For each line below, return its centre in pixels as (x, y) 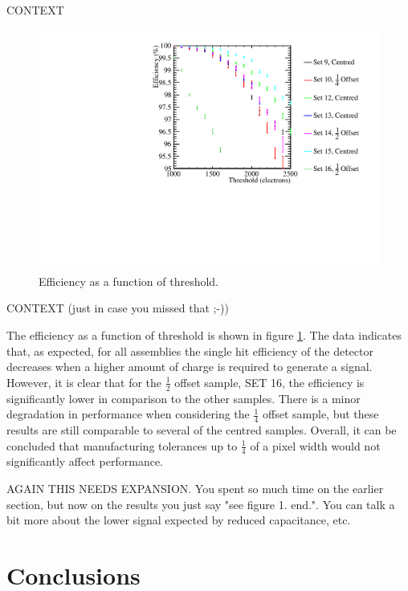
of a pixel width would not (315, 445)
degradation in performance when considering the (128, 414)
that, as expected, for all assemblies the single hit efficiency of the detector (190, 351)
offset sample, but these (321, 414)
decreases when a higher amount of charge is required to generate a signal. (190, 367)
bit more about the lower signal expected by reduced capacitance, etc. (179, 520)
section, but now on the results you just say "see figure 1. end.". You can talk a (201, 504)
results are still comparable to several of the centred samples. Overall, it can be (202, 430)
